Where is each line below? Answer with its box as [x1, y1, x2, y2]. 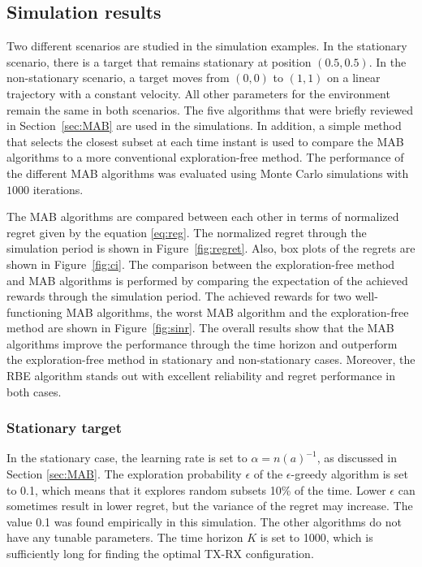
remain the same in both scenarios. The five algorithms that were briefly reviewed [6, 101, 414, 118]
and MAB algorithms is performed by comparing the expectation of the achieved [6, 271, 408, 288]
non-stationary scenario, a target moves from [6, 69, 230, 86]
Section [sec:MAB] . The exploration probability [6, 465, 242, 483]
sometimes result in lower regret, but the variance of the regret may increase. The [6, 497, 413, 514]
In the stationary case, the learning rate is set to [6, 449, 248, 466]
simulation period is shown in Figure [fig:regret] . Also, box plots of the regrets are [6, 240, 416, 257]
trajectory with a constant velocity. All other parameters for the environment [6, 84, 390, 102]
